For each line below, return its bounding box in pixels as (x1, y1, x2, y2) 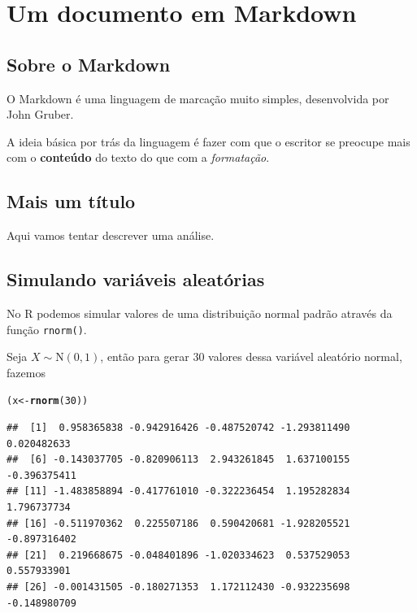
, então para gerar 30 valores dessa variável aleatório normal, (100, 348, 402, 365)
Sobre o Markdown (7, 51, 171, 76)
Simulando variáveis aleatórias (7, 267, 265, 292)
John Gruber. (7, 106, 74, 123)
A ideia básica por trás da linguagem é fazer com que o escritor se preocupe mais (7, 133, 410, 150)
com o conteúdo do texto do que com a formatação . (7, 149, 270, 166)
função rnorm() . (7, 320, 87, 337)
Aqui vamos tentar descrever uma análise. (7, 227, 215, 244)
